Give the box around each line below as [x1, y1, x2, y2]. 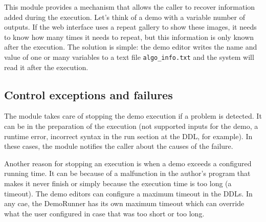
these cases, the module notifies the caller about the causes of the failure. [4, 141, 233, 151]
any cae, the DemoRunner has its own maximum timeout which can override [4, 198, 245, 209]
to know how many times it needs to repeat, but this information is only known [4, 31, 254, 42]
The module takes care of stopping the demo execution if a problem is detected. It [4, 110, 262, 121]
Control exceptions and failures [4, 86, 173, 102]
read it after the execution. [4, 61, 88, 72]
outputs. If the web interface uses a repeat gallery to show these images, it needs [4, 21, 257, 32]
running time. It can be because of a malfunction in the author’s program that [4, 168, 251, 179]
